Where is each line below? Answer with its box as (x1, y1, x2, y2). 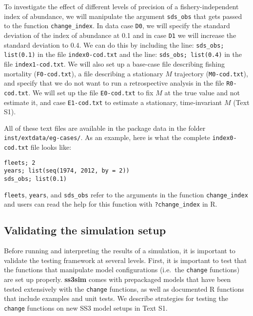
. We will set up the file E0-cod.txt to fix (28, 87, 154, 97)
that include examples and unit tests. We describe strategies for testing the (4, 293, 228, 303)
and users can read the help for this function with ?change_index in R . (4, 199, 217, 209)
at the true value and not (164, 87, 240, 97)
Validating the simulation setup (4, 223, 166, 238)
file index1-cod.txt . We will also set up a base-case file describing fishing (4, 58, 225, 69)
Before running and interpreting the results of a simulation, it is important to (4, 246, 235, 256)
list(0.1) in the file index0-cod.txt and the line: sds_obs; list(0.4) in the (4, 49, 242, 59)
